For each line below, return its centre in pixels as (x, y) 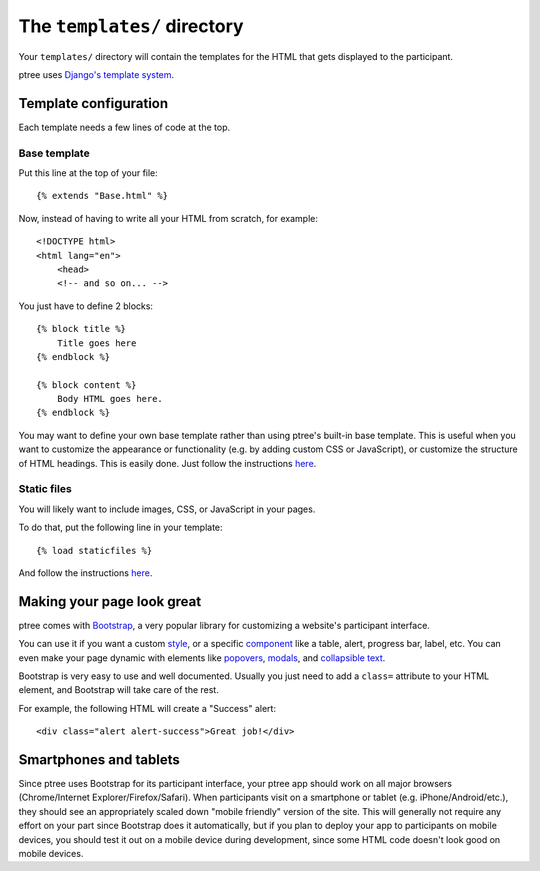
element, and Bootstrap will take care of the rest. (118, 690)
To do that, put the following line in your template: (121, 527)
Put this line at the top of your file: (88, 172)
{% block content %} (86, 384)
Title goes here (96, 343)
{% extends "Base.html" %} (102, 196)
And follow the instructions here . (85, 572)
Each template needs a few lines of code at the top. (124, 127)
